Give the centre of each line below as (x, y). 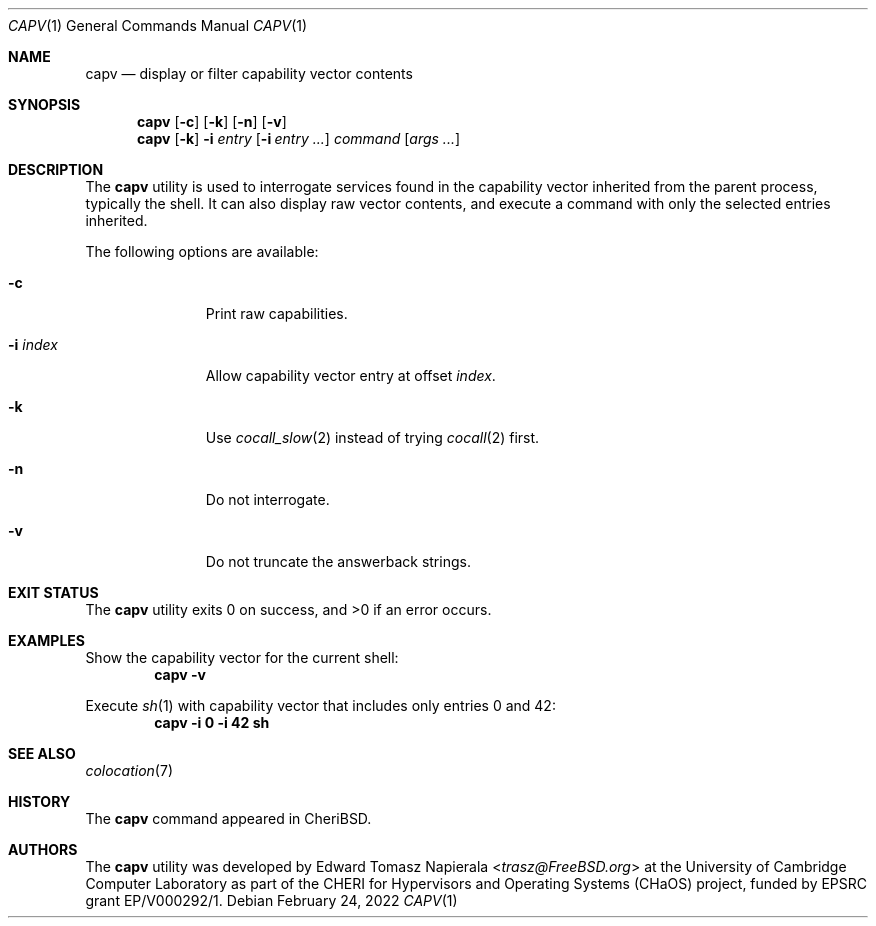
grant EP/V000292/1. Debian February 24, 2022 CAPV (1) (271, 900)
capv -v (180, 674)
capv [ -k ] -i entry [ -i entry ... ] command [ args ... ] (299, 138)
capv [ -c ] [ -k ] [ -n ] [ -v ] (212, 121)
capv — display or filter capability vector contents (249, 73)
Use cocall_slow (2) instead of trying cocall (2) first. (372, 437)
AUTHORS (43, 849)
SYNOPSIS (44, 104)
